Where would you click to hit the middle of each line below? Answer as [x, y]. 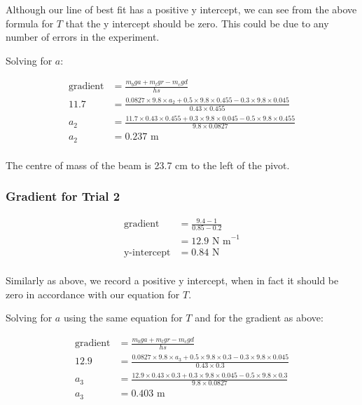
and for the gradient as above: [259, 318]
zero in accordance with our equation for [93, 294]
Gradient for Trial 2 [63, 196]
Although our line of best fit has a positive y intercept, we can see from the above [181, 9]
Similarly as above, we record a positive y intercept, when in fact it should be [172, 280]
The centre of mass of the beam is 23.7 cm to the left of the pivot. [148, 165]
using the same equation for [123, 318]
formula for [30, 23]
